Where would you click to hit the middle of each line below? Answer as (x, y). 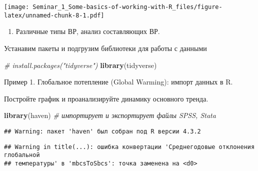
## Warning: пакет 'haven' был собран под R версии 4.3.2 (102, 131)
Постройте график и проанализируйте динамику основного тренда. (106, 98)
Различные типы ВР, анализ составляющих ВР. (88, 31)
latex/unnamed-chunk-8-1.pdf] (54, 15)
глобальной (22, 155)
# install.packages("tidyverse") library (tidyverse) (80, 65)
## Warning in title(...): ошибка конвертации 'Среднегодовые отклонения (129, 147)
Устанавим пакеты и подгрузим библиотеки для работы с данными (105, 48)
